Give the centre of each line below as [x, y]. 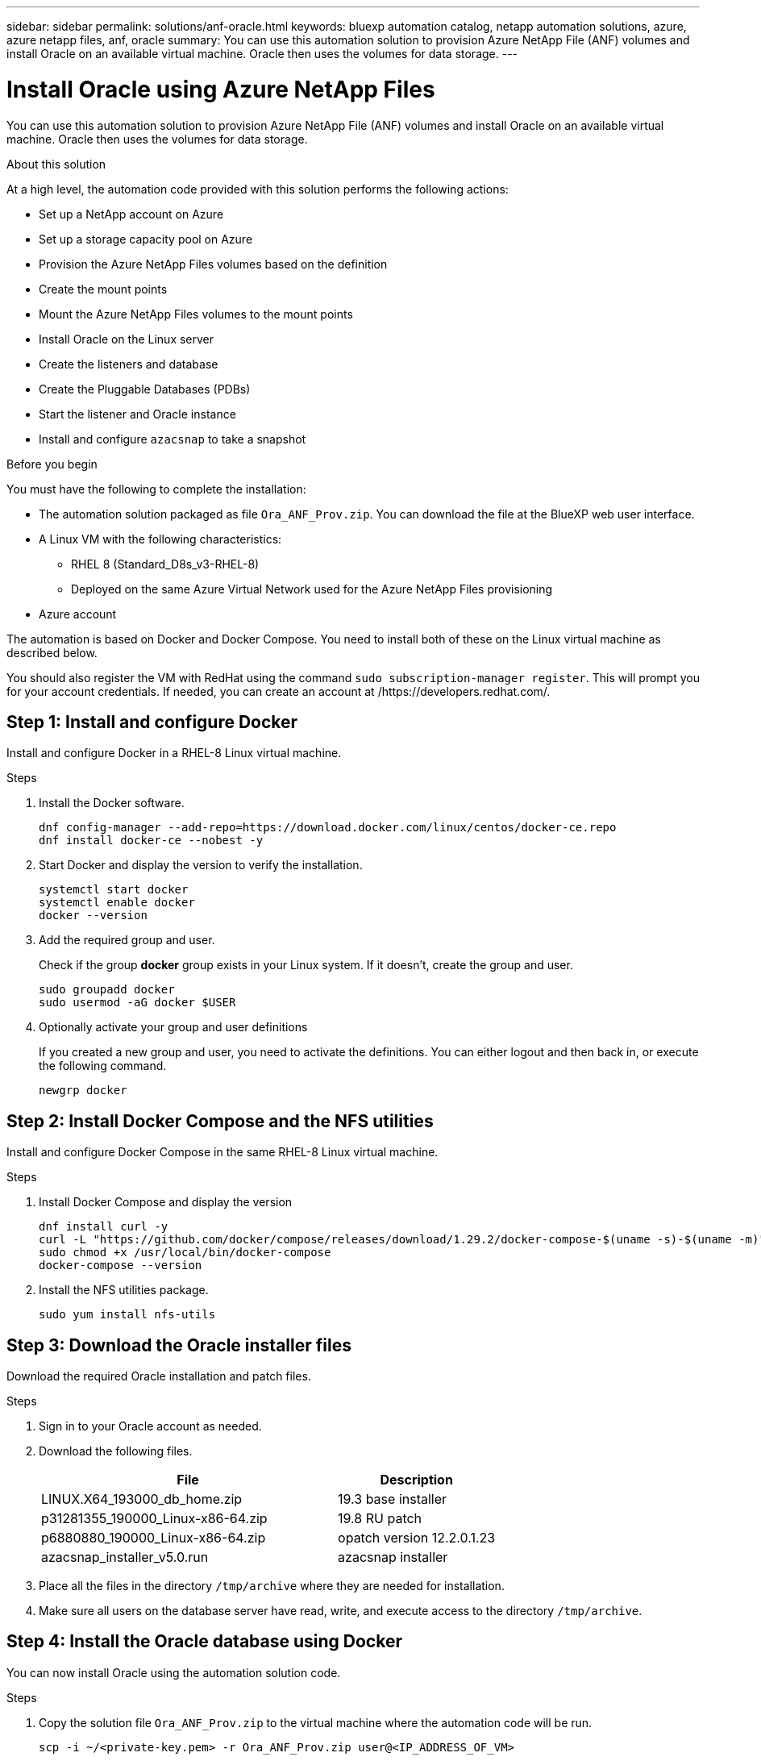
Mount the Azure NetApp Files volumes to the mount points [196, 314]
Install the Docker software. [112, 803]
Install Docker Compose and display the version [166, 1202]
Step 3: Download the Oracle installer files [179, 1345]
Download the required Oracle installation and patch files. [159, 1376]
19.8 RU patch [380, 1519]
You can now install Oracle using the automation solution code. [174, 1672]
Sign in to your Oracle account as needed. [150, 1426]
